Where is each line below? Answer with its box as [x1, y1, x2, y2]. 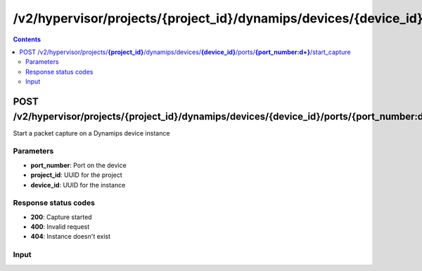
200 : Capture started [30, 213, 92, 221]
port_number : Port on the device [30, 161, 127, 169]
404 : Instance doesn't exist [30, 232, 111, 241]
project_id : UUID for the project [30, 171, 122, 179]
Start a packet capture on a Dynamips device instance [13, 128, 170, 137]
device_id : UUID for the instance [30, 180, 126, 189]
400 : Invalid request [30, 223, 90, 231]
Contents [13, 35, 41, 44]
